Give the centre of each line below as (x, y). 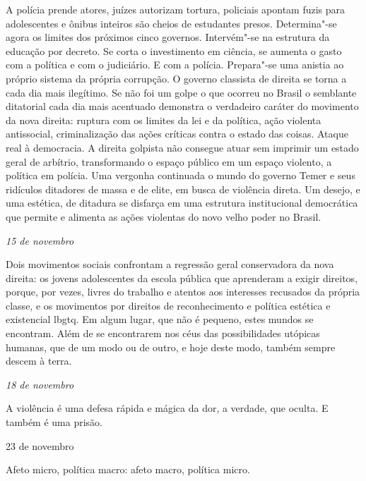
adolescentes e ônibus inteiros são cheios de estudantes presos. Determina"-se (171, 23)
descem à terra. (39, 361)
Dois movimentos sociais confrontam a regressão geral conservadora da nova (170, 264)
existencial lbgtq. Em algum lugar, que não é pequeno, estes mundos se (160, 319)
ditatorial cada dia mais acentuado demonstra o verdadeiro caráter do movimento (182, 106)
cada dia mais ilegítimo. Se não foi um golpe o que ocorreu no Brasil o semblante (181, 92)
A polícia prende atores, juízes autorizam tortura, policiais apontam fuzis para (176, 9)
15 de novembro (40, 240)
